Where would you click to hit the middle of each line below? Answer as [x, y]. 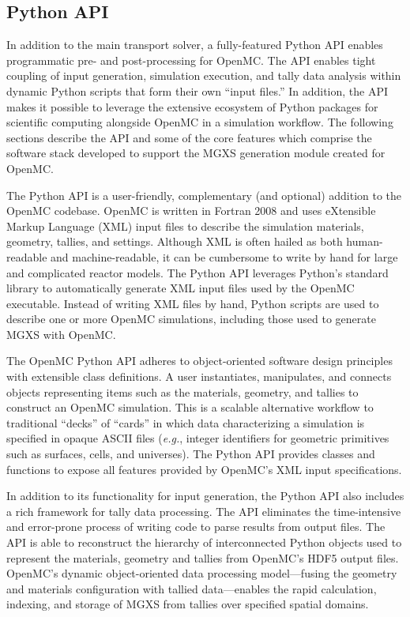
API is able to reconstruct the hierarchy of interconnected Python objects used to [204, 542]
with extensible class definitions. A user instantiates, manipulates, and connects [199, 376]
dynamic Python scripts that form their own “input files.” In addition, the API [197, 90]
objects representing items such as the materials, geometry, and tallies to [182, 391]
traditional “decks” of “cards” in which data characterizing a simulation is [186, 422]
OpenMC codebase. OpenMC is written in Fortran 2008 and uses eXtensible [191, 211]
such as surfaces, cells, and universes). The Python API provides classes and [191, 454]
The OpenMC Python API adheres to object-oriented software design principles [199, 361]
